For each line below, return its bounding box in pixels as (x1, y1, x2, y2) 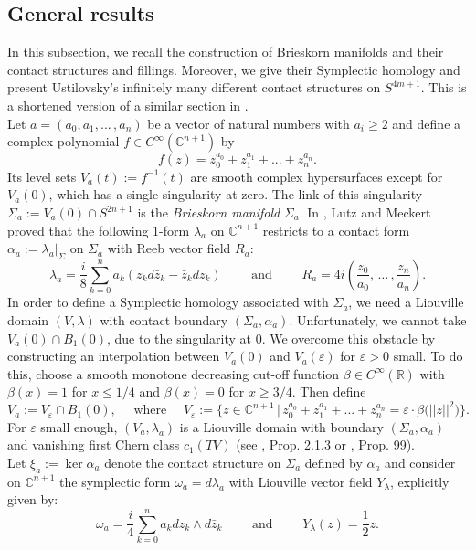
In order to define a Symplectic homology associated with (7, 292, 329, 312)
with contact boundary (100, 310, 228, 329)
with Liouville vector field (228, 471, 373, 491)
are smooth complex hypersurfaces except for (190, 166, 443, 185)
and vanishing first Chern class (7, 435, 180, 454)
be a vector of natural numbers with (147, 113, 350, 132)
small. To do (393, 346, 463, 365)
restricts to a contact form (262, 220, 410, 239)
